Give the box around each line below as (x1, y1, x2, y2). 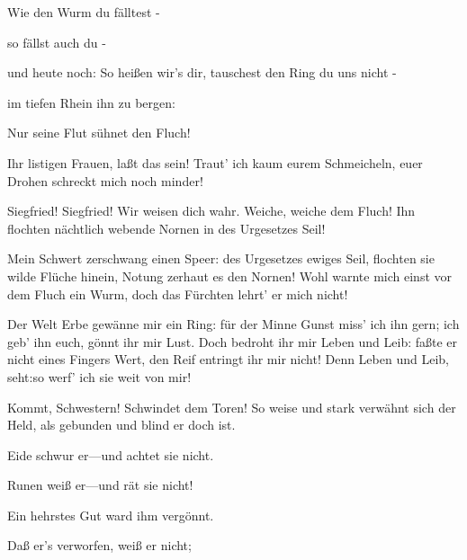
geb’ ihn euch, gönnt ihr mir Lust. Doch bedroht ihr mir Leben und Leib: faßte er (7, 332, 458, 351)
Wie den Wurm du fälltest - (7, 3, 160, 21)
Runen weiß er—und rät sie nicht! (7, 476, 193, 494)
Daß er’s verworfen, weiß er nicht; (7, 536, 192, 555)
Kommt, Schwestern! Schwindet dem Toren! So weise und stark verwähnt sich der (7, 397, 456, 416)
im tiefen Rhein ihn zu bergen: (7, 93, 175, 111)
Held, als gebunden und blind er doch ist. (7, 415, 236, 434)
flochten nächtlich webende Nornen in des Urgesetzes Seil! (7, 218, 326, 237)
